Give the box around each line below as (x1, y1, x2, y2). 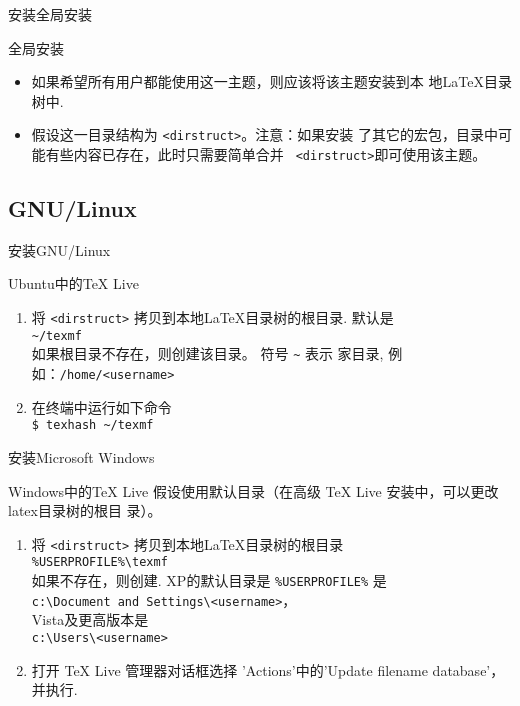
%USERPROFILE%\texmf (31, 555, 168, 570)
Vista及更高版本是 (31, 609, 149, 630)
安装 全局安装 (8, 4, 92, 24)
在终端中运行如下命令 (31, 396, 172, 417)
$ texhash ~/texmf (31, 418, 154, 433)
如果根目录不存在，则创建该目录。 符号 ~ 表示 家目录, (31, 343, 384, 364)
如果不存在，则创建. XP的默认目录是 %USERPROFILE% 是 (31, 570, 387, 591)
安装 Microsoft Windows (8, 446, 155, 467)
